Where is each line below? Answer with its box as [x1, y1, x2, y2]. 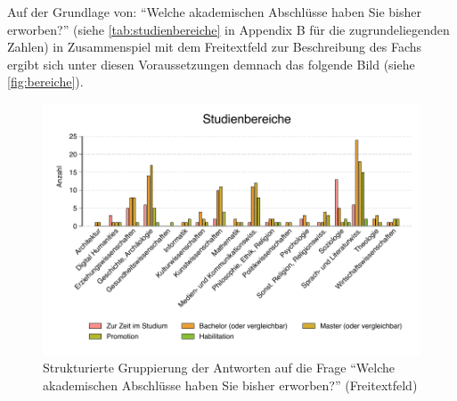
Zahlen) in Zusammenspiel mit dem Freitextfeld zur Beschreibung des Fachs [7, 37, 422, 56]
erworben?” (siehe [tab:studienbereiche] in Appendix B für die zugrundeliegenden [7, 20, 450, 38]
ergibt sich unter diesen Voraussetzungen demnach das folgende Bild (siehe [7, 54, 415, 73]
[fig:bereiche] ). [7, 72, 84, 91]
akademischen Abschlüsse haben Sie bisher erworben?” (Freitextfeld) [43, 375, 418, 394]
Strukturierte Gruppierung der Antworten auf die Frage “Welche [43, 358, 395, 377]
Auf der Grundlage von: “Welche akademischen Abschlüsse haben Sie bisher [7, 3, 421, 20]
